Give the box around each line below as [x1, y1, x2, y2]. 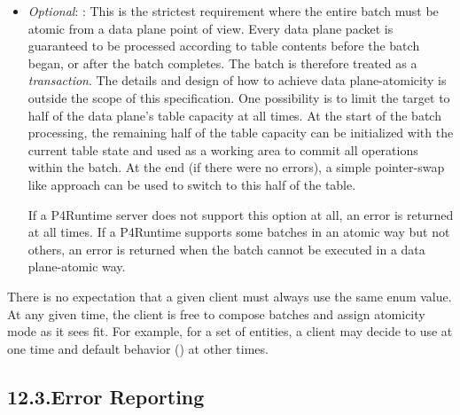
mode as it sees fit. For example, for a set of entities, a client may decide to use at [7, 322, 453, 341]
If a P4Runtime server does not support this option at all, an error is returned [27, 205, 454, 223]
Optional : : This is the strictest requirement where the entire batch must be [27, 2, 439, 20]
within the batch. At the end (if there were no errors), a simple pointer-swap [27, 158, 445, 176]
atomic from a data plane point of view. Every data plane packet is [27, 19, 394, 37]
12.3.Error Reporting [7, 382, 205, 410]
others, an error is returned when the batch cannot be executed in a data [27, 239, 425, 258]
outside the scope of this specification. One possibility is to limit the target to [27, 88, 450, 106]
